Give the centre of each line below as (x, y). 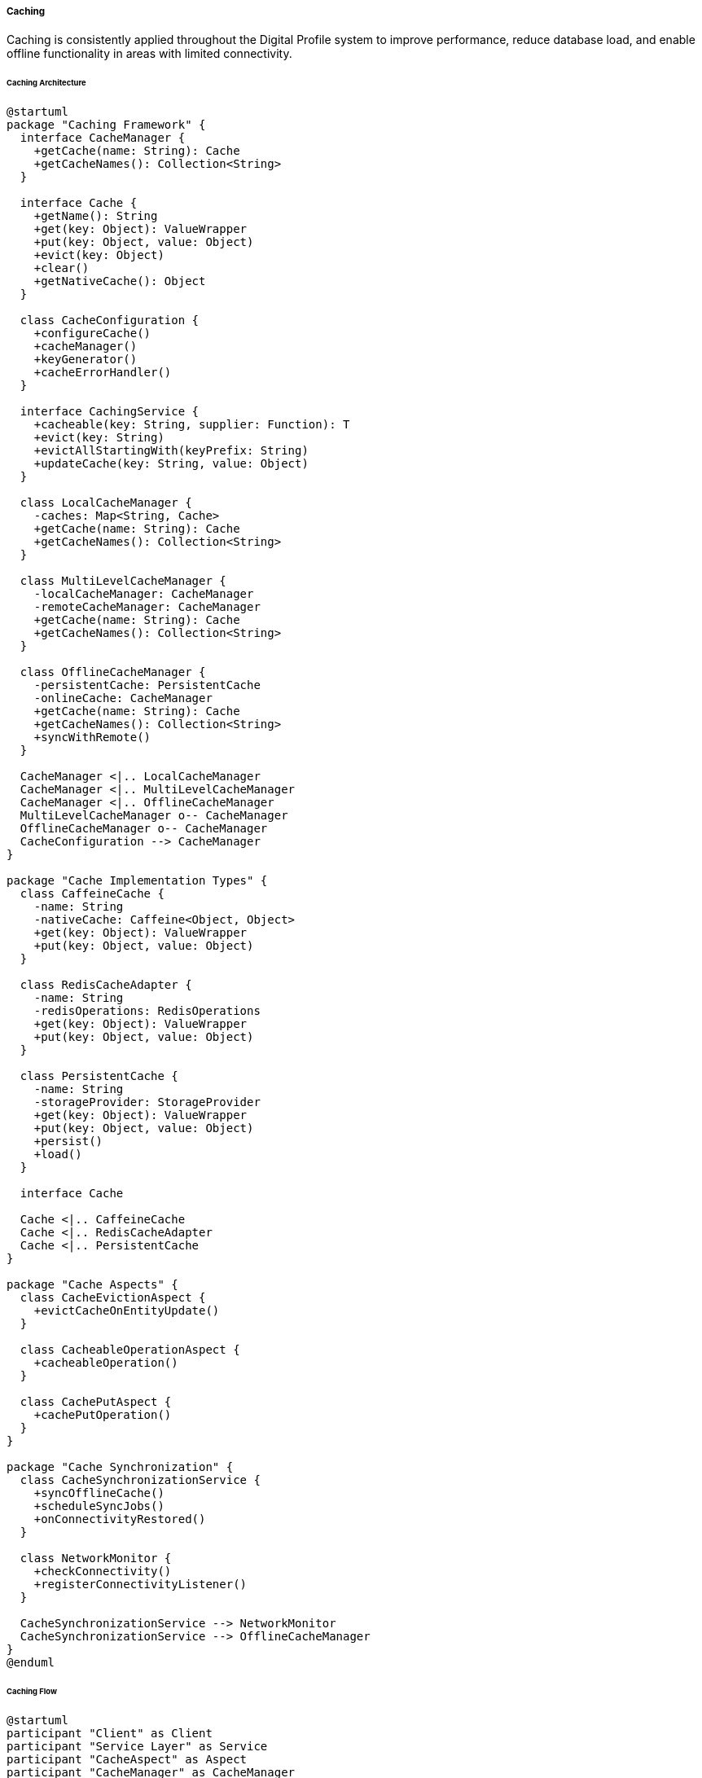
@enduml (31, 1663)
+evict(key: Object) (99, 255)
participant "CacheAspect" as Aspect (127, 1759)
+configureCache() (92, 334)
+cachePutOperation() (103, 1415)
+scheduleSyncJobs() (99, 1506)
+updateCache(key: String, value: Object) (171, 464)
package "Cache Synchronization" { (120, 1467)
